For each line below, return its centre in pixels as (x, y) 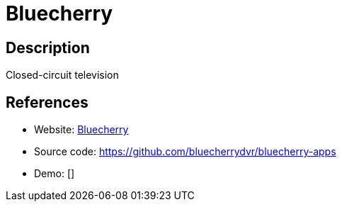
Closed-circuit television (62, 75)
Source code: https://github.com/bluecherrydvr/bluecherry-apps (185, 152)
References (47, 102)
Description (48, 47)
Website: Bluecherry (81, 130)
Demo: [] (55, 174)
